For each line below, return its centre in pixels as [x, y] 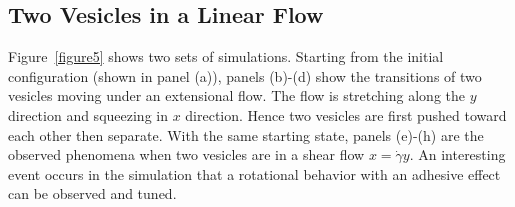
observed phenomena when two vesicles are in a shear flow [186, 154]
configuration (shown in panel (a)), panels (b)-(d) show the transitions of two [245, 75]
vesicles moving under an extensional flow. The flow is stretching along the [236, 95]
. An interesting [457, 154]
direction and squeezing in [88, 114]
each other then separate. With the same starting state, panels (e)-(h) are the [246, 134]
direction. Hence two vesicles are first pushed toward [346, 114]
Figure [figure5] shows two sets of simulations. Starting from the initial [226, 56]
